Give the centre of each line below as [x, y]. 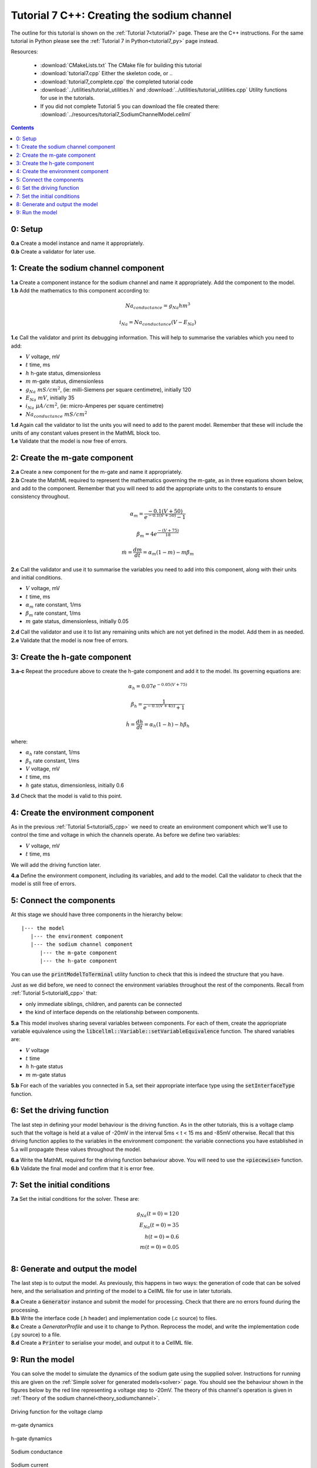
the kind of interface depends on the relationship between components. [112, 1012]
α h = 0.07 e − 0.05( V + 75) [158, 686]
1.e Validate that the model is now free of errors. [69, 441]
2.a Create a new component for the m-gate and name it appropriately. [97, 472]
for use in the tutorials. [68, 98]
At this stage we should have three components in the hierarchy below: [97, 915]
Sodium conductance [37, 1452]
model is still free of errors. [43, 884]
